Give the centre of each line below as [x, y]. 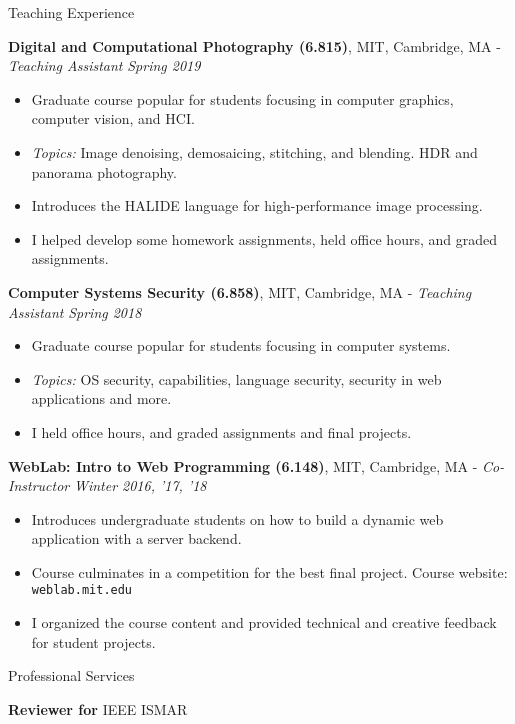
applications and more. [101, 398]
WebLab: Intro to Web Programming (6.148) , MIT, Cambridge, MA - [243, 465]
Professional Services [71, 675]
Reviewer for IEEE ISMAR [98, 708]
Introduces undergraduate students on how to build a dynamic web [237, 518]
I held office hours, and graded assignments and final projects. [221, 431]
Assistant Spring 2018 [75, 311]
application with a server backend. [136, 538]
